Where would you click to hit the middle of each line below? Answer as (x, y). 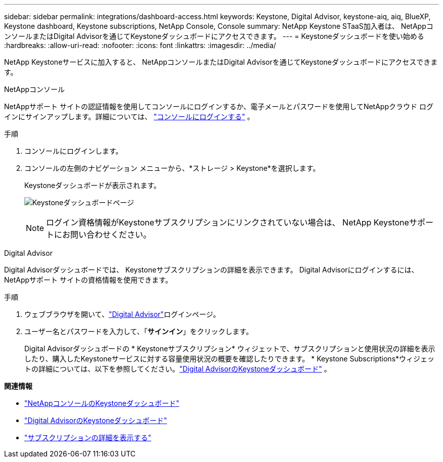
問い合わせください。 (111, 235)
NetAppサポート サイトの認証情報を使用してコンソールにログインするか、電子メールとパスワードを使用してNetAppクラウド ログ (219, 106)
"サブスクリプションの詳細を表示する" (88, 437)
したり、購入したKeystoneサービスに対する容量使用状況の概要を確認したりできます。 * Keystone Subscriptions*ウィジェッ (230, 359)
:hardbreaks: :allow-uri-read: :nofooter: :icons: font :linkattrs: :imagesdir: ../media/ (140, 45)
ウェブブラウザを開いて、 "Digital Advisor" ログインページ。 (122, 314)
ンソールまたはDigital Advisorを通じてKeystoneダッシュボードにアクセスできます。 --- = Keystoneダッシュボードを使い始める (214, 36)
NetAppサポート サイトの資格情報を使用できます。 (88, 280)
